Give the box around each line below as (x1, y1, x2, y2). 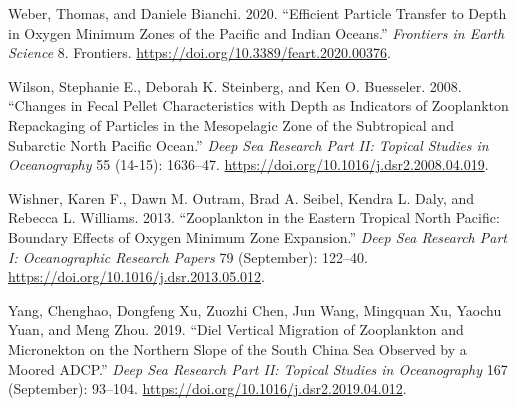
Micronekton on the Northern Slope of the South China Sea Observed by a (8, 338, 467, 359)
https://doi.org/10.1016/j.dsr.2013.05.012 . (8, 266, 265, 287)
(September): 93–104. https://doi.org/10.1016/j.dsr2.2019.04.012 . (8, 378, 407, 399)
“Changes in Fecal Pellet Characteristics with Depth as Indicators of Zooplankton (8, 95, 509, 116)
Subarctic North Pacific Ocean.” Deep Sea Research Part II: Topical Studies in (8, 134, 489, 155)
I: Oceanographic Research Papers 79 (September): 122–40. (8, 246, 368, 267)
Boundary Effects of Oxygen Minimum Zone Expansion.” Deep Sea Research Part (8, 226, 507, 247)
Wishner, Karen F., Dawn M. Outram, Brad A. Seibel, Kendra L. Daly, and (8, 187, 475, 208)
